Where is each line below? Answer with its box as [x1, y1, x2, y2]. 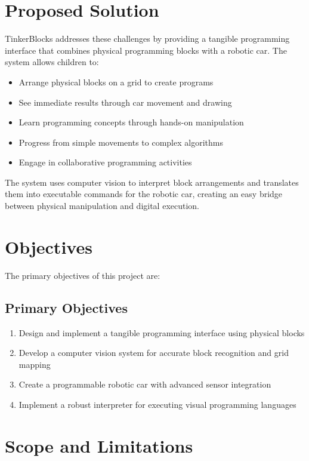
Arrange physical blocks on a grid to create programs [18, 75, 214, 88]
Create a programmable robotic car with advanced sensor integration [18, 378, 271, 391]
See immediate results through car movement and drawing [18, 96, 232, 108]
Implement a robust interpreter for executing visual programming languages [18, 398, 296, 410]
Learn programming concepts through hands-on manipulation [18, 116, 244, 128]
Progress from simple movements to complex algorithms [18, 136, 223, 148]
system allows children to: [5, 56, 99, 68]
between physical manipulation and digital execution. [5, 199, 200, 212]
